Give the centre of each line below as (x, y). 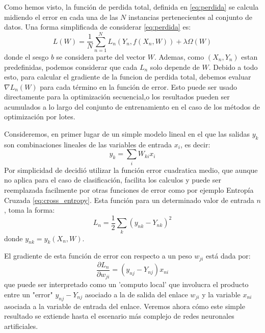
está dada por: (228, 256)
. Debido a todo (233, 67)
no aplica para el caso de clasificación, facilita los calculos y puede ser (113, 180)
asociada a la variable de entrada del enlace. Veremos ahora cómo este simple (125, 306)
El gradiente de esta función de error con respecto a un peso (98, 256)
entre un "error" (29, 294)
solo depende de (175, 67)
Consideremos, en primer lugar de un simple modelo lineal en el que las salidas (127, 134)
